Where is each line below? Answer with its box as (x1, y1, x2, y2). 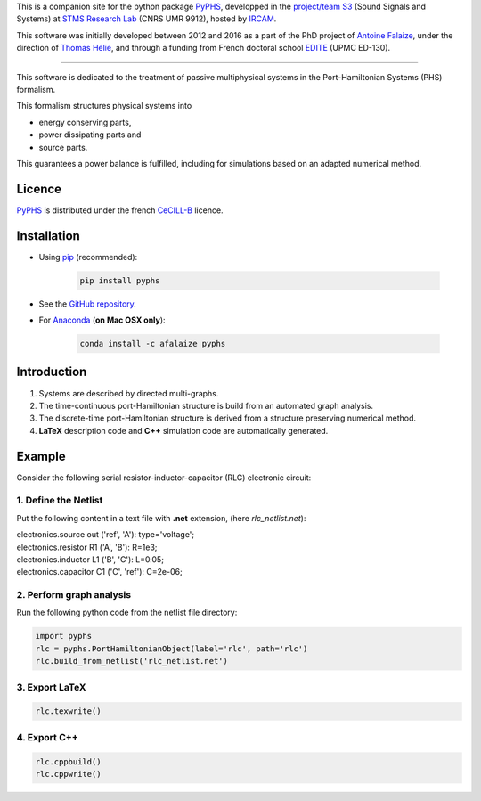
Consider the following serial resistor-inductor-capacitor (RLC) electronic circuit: (16, 472, 312, 483)
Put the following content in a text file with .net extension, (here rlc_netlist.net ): (16, 512, 306, 523)
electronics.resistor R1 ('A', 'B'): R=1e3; (16, 542, 158, 552)
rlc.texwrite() (35, 707, 102, 716)
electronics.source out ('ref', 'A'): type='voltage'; (16, 529, 195, 540)
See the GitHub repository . (38, 298, 137, 309)
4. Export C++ (16, 731, 79, 743)
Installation (16, 228, 80, 243)
